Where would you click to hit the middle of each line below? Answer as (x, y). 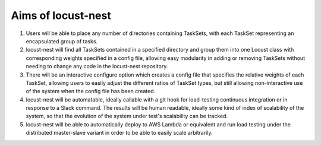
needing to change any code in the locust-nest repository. (97, 66)
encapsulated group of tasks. (62, 41)
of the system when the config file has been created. (91, 91)
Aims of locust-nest (61, 15)
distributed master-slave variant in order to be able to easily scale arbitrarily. (119, 133)
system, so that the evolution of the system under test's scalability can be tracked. (127, 116)
